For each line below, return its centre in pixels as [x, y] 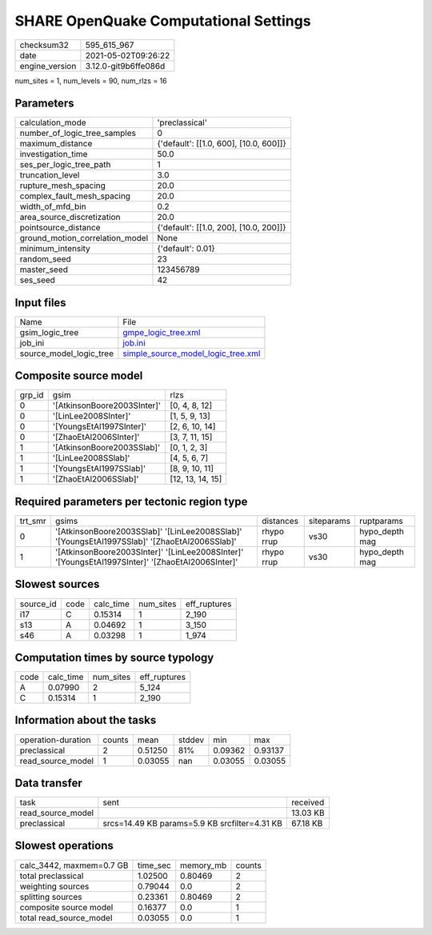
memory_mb [204, 865]
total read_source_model [66, 917]
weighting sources [54, 886]
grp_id [32, 395]
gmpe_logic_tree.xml [162, 332]
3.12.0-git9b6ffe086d [125, 66]
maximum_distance [56, 144]
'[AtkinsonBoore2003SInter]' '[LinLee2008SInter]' [149, 552]
